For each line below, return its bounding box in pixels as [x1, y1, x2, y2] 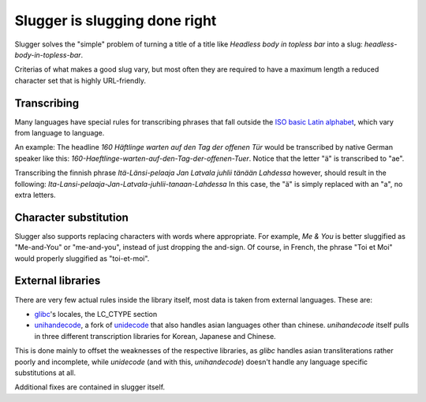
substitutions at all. [14, 367, 77, 378]
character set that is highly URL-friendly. [14, 76, 146, 85]
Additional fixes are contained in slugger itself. [14, 382, 166, 392]
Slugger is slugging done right [14, 12, 217, 29]
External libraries [14, 274, 101, 288]
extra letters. [14, 190, 56, 199]
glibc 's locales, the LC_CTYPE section [34, 309, 158, 318]
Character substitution [14, 210, 129, 224]
